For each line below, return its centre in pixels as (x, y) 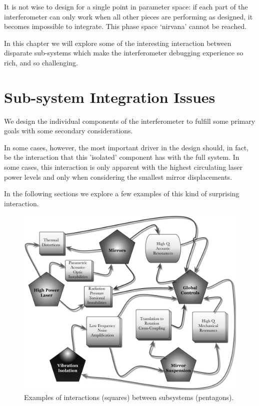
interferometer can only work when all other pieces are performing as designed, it (128, 16)
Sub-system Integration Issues (110, 97)
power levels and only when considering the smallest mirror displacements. (118, 177)
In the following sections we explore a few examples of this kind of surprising (122, 194)
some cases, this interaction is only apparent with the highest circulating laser (123, 167)
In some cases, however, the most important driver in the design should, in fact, (126, 147)
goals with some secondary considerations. (68, 131)
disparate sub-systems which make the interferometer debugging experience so (124, 53)
